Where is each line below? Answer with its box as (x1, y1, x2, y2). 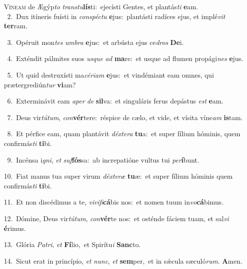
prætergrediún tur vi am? (4, 79, 76, 89)
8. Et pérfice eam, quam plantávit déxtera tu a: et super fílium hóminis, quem (7, 128, 241, 139)
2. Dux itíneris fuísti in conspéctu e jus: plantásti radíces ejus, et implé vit (7, 11, 226, 21)
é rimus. (4, 223, 26, 233)
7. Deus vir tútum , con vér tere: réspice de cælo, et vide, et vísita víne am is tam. (7, 112, 243, 122)
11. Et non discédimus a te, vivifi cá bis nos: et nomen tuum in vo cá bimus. (4, 197, 224, 207)
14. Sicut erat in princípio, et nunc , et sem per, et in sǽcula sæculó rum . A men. (4, 255, 243, 266)
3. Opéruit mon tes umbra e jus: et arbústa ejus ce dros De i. (7, 37, 184, 47)
